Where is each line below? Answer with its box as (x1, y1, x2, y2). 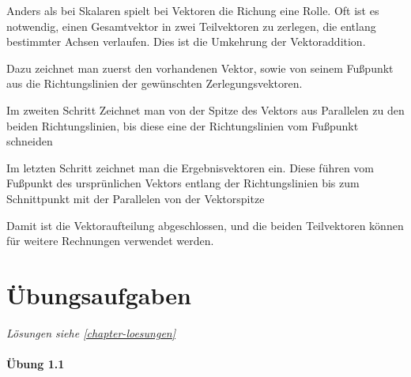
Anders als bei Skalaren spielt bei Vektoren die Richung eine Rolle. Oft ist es (6, 2, 379, 18)
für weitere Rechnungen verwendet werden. (6, 232, 214, 249)
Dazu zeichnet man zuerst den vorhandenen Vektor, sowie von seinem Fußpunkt (6, 59, 394, 76)
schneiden (6, 133, 53, 149)
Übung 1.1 (6, 356, 65, 372)
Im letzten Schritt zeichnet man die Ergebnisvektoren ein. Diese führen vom (6, 159, 375, 175)
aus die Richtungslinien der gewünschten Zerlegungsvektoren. (6, 75, 303, 92)
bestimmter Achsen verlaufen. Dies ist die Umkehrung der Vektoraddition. (6, 33, 366, 50)
